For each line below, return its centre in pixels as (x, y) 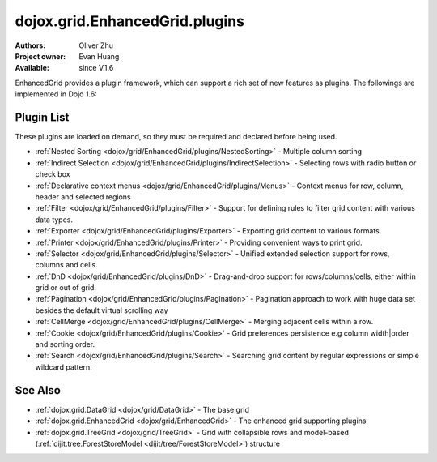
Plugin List (42, 117)
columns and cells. (66, 265)
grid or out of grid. (66, 288)
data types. (54, 220)
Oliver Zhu (96, 45)
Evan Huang (99, 56)
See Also (38, 390)
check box (53, 174)
